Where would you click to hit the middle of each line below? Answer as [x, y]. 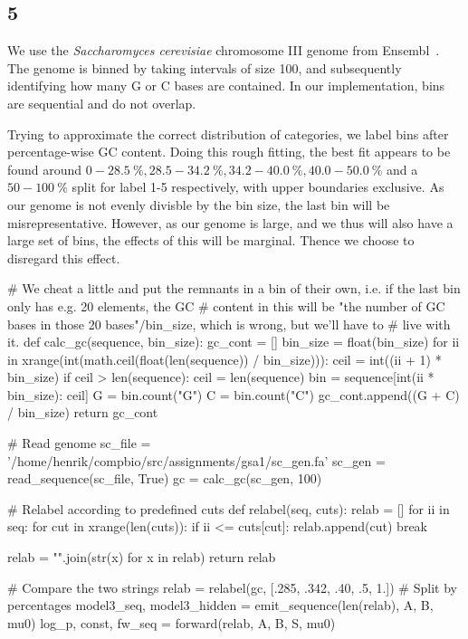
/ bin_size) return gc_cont [83, 412]
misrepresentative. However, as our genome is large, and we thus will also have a [230, 222]
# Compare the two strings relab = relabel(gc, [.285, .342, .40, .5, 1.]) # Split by [232, 587]
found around [45, 169]
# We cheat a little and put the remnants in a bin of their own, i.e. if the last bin [234, 288]
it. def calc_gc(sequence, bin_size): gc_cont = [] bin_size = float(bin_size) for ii [234, 342]
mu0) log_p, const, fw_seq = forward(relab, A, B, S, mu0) [172, 622]
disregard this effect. [64, 258]
